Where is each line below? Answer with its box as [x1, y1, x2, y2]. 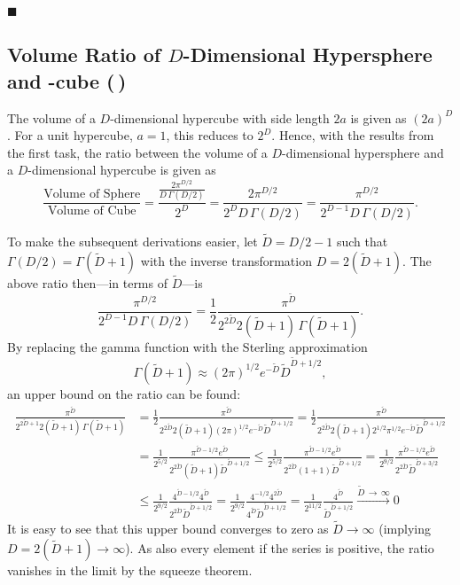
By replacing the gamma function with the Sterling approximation [7, 337, 368, 355]
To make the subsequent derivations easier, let [7, 231, 258, 250]
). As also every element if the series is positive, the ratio [125, 538, 434, 557]
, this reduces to [166, 126, 253, 144]
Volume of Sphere [43, 188, 141, 201]
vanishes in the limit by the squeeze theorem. [7, 560, 253, 579]
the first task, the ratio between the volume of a [7, 143, 268, 161]
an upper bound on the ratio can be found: [7, 384, 241, 402]
